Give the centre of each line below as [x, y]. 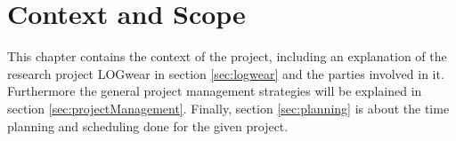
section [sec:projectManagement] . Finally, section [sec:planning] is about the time [228, 108]
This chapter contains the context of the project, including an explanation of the [227, 56]
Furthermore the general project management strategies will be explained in [215, 91]
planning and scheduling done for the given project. [148, 125]
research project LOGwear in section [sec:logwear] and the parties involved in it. [226, 73]
